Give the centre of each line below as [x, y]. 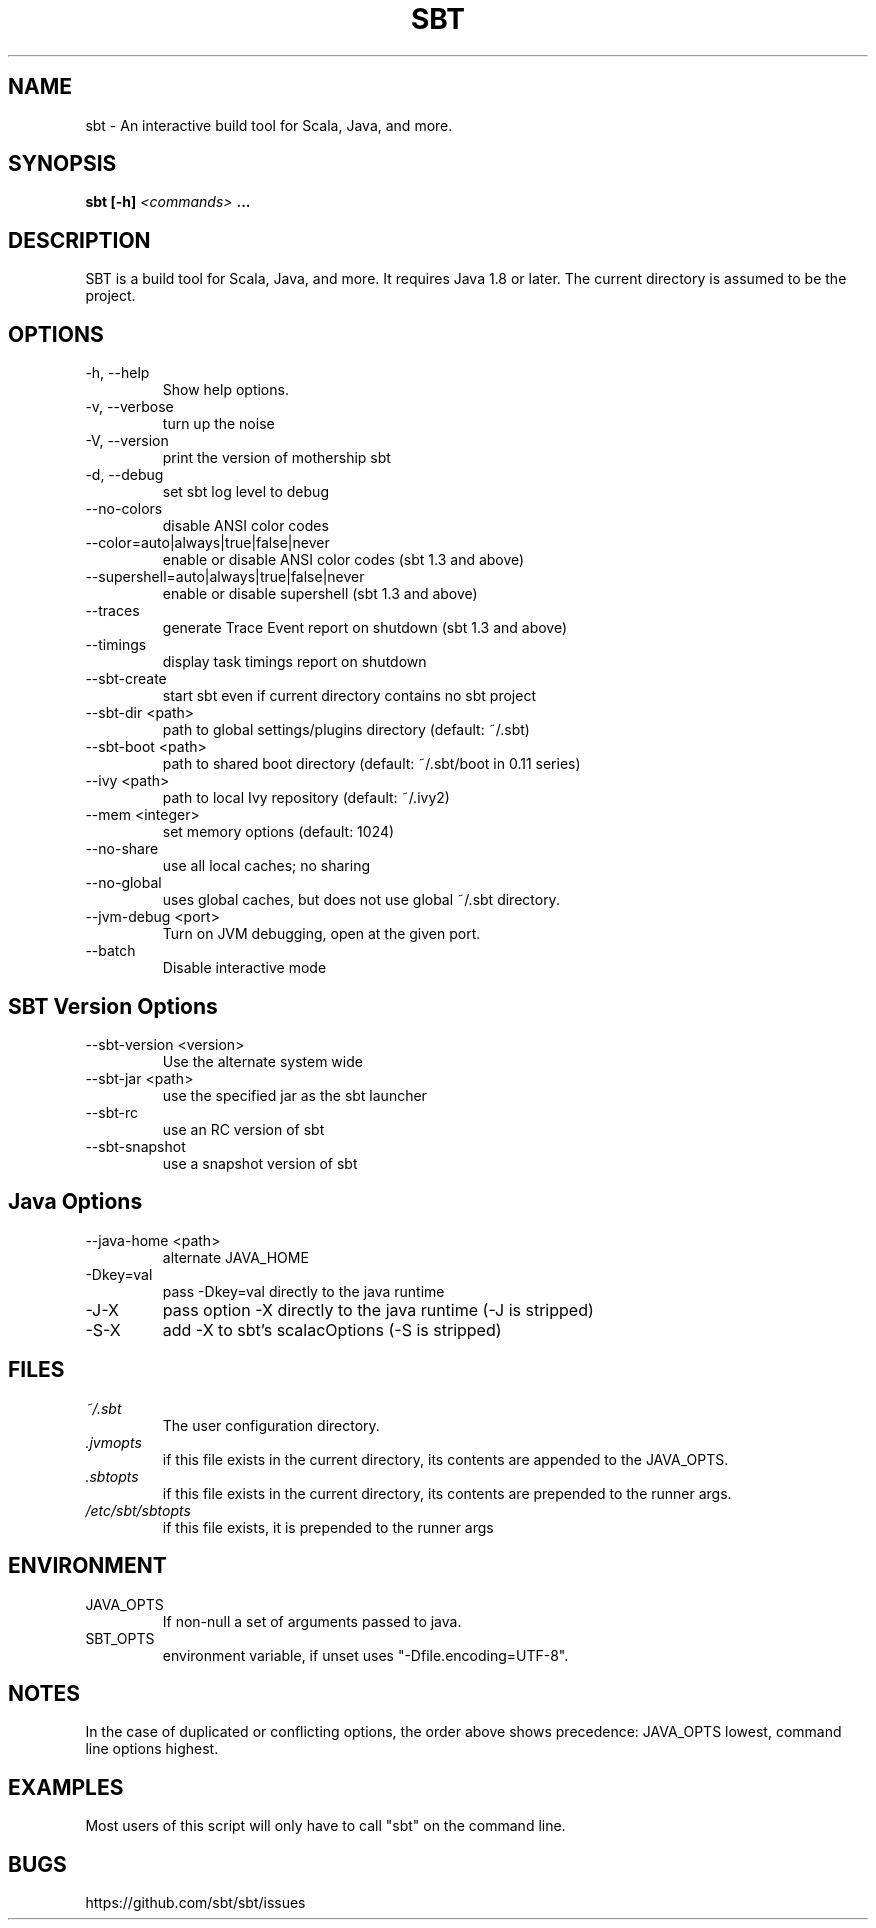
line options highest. [152, 1749]
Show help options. [225, 390]
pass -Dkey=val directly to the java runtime [303, 1291]
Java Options [75, 1202]
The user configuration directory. [271, 1425]
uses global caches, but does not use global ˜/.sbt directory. [361, 900]
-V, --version [127, 441]
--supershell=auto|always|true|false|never [225, 577]
